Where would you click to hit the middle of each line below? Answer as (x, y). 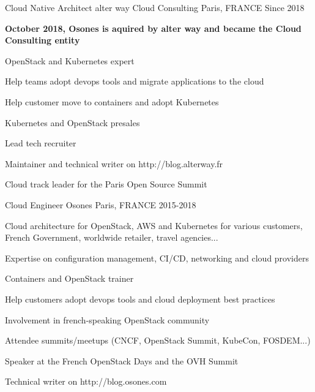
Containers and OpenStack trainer (69, 278)
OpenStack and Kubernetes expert (70, 60)
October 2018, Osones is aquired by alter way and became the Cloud (153, 28)
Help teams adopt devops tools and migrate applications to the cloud (135, 81)
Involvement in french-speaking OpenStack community (107, 319)
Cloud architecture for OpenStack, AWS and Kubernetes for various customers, (154, 225)
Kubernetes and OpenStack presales (72, 122)
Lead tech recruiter (41, 143)
